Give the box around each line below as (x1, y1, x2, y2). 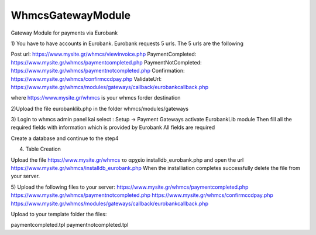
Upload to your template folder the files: (11, 210, 107, 217)
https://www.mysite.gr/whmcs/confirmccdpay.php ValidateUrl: (11, 75, 162, 82)
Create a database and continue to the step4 (11, 135, 119, 142)
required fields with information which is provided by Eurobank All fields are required (11, 124, 215, 131)
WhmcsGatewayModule (11, 9, 131, 22)
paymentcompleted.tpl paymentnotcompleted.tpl (11, 222, 129, 229)
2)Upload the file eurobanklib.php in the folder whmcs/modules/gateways (11, 105, 189, 112)
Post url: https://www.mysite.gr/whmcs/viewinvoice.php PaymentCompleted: (11, 50, 197, 58)
